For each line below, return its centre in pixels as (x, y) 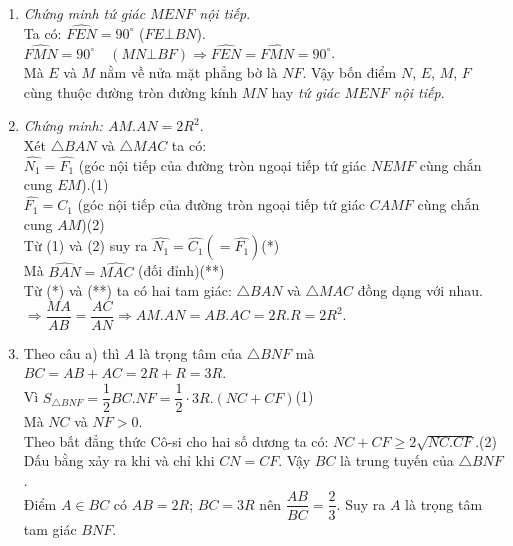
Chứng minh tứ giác (84, 13)
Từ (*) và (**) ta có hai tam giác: (127, 290)
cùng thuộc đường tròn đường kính (130, 91)
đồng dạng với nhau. (420, 290)
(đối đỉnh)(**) (181, 270)
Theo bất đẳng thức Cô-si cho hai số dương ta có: (176, 440)
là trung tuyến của (397, 460)
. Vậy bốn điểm (349, 72)
